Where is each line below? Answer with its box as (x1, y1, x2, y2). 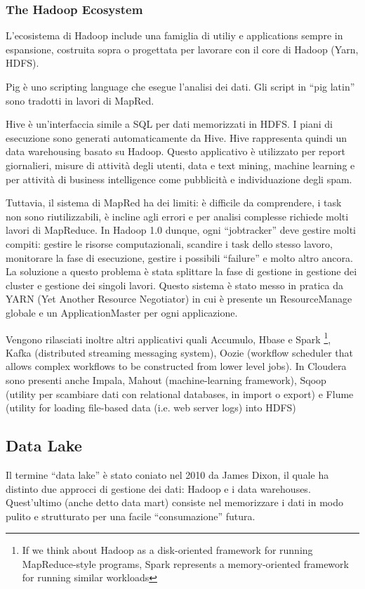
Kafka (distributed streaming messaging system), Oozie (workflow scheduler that (6, 345, 353, 359)
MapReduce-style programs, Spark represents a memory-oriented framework (22, 556, 349, 571)
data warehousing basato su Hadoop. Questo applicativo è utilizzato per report (6, 144, 345, 159)
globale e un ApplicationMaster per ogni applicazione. (6, 305, 238, 319)
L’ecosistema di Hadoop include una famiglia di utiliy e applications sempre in (6, 28, 343, 43)
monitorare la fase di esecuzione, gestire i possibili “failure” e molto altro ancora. (6, 250, 353, 265)
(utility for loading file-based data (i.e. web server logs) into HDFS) (6, 400, 296, 415)
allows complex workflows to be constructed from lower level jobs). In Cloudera (6, 359, 347, 373)
